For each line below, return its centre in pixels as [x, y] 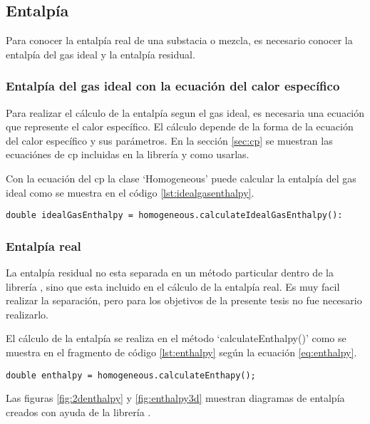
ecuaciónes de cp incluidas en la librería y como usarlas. [128, 154]
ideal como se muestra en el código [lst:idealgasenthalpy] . [130, 192]
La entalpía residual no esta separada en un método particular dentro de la [170, 273]
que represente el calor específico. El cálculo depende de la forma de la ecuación [180, 126]
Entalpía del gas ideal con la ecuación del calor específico [173, 86]
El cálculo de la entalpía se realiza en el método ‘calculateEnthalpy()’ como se [176, 338]
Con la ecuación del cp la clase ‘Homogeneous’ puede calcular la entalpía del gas [181, 178]
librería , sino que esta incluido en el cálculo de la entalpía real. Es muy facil [173, 286]
